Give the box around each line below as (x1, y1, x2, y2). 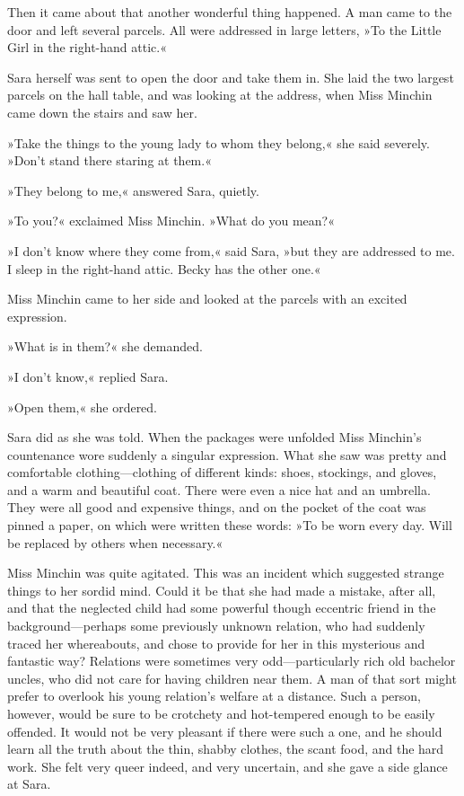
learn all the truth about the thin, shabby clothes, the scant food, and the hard (7, 739, 444, 758)
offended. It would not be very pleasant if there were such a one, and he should (7, 721, 442, 740)
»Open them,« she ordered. (7, 397, 158, 416)
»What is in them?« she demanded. (7, 337, 203, 356)
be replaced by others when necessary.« (7, 533, 223, 552)
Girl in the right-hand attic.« (7, 38, 167, 57)
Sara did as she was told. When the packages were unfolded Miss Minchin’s (7, 428, 422, 447)
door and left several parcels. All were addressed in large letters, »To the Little (7, 20, 442, 39)
